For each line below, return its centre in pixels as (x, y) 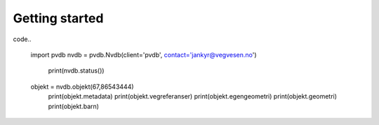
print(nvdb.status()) (76, 71)
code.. (22, 39)
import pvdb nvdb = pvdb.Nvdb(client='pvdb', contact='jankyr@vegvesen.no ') (144, 54)
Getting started (58, 18)
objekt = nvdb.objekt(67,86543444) (82, 87)
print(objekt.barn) (74, 106)
